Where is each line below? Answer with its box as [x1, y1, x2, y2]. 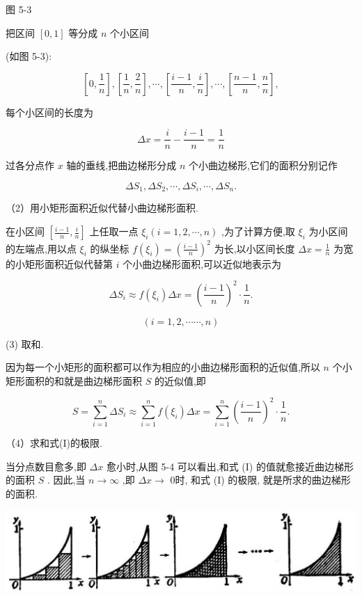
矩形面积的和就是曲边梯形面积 [6, 373, 142, 388]
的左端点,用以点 [6, 241, 77, 255]
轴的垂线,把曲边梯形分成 [66, 158, 177, 173]
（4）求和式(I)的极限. [6, 436, 102, 450]
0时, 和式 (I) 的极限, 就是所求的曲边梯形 [170, 472, 351, 487]
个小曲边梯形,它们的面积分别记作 [188, 158, 338, 173]
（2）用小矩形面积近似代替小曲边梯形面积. [6, 200, 198, 215]
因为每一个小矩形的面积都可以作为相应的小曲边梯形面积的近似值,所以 [6, 360, 320, 374]
